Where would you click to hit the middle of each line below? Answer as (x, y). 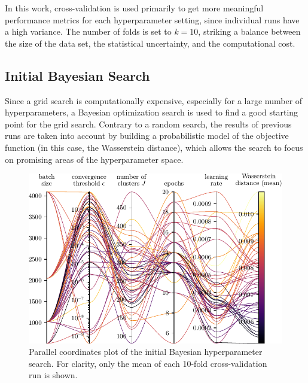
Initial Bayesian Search (77, 75)
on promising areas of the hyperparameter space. (94, 159)
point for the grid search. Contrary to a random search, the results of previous (148, 124)
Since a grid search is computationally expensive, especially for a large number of (154, 100)
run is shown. (53, 375)
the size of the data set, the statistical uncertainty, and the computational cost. (150, 43)
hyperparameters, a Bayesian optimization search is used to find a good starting (152, 112)
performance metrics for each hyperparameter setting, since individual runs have (152, 19)
